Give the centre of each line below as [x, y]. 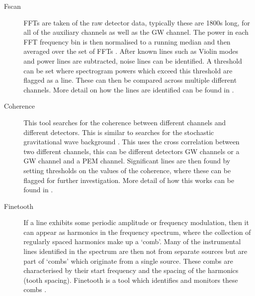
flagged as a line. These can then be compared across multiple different [130, 80]
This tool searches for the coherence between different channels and [125, 122]
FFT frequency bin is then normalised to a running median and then [127, 41]
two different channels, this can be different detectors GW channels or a [131, 151]
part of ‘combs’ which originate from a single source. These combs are [128, 261]
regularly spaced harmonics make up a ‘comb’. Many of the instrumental [132, 241]
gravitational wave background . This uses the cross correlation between [132, 142]
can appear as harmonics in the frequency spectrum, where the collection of [137, 232]
